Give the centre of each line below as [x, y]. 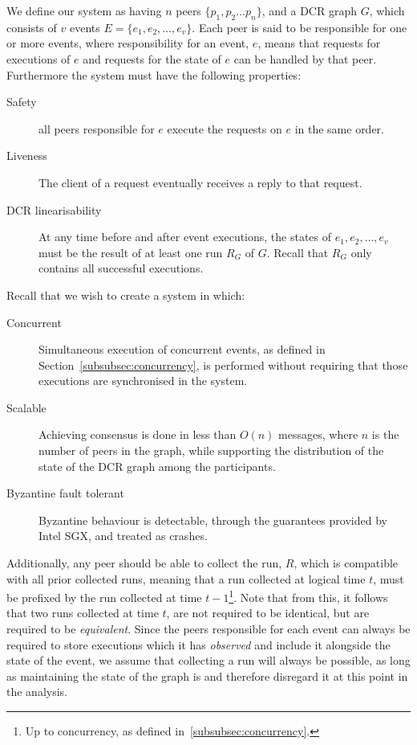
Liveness [27, 156]
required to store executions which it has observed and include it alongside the [198, 644]
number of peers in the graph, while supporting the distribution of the [211, 450]
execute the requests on [225, 128]
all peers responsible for [97, 128]
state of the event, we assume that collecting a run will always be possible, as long [208, 660]
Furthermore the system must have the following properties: [154, 74]
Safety [22, 102]
